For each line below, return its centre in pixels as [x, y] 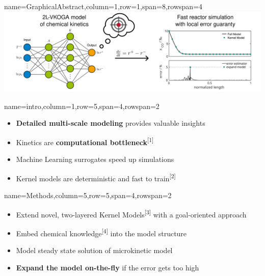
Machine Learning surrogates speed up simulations [95, 159]
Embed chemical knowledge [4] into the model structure [101, 232]
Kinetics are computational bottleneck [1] [85, 141]
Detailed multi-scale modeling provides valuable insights [111, 123]
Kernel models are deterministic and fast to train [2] [96, 177]
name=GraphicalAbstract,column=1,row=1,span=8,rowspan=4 [103, 6]
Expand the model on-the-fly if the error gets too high [108, 267]
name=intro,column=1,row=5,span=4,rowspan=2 [82, 106]
